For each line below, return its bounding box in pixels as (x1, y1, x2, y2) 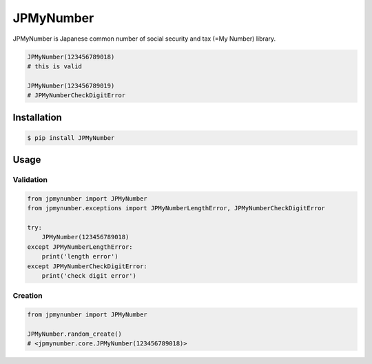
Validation (12, 175, 48, 185)
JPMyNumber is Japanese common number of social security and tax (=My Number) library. (12, 34, 276, 43)
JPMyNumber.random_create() (27, 330, 122, 338)
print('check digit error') (41, 272, 137, 279)
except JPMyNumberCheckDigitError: (27, 262, 147, 270)
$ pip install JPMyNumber (27, 134, 115, 141)
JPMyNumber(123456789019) (27, 81, 115, 90)
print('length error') (41, 252, 118, 261)
